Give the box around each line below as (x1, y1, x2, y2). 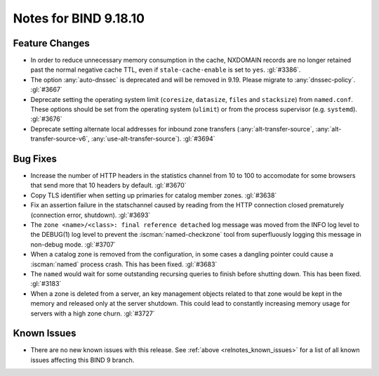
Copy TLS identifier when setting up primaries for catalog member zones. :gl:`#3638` (30, 190, 277, 200)
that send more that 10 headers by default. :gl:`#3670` (30, 181, 187, 190)
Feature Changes (13, 37, 91, 49)
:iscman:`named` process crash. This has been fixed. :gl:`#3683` (30, 260, 218, 268)
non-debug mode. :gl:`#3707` (30, 240, 116, 249)
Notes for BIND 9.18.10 (13, 11, 145, 26)
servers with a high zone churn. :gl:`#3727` (30, 309, 155, 318)
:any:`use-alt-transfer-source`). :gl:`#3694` (91, 134, 215, 143)
